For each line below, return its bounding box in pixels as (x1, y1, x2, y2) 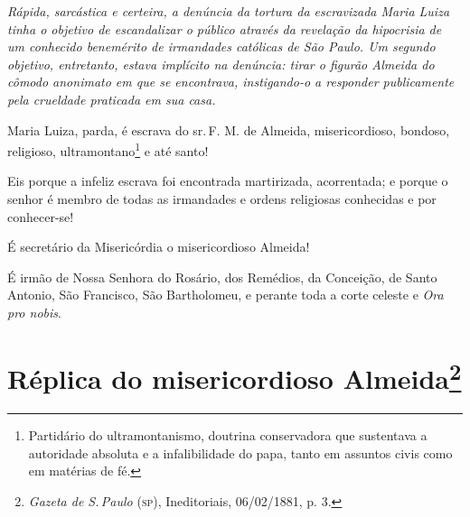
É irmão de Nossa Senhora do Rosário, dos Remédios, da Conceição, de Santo (7, 267, 437, 286)
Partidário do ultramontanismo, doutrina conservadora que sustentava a (28, 426, 428, 445)
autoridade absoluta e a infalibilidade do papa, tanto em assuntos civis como (28, 443, 453, 462)
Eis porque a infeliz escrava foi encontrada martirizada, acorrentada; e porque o (7, 171, 448, 190)
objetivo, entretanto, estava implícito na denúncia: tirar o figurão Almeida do (7, 54, 435, 73)
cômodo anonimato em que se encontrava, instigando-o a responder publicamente (7, 72, 455, 91)
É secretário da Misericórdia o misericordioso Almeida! (7, 237, 310, 256)
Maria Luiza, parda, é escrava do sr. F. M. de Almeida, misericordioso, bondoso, (7, 120, 450, 139)
